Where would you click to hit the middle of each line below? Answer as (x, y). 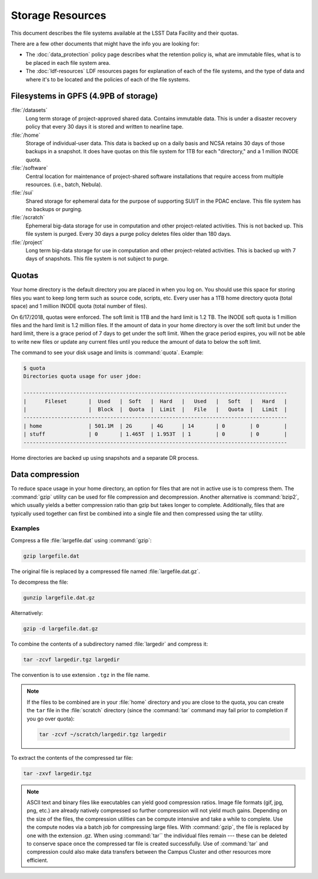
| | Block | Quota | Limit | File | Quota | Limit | (155, 409)
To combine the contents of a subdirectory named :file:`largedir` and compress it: (110, 644)
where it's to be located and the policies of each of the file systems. (108, 79)
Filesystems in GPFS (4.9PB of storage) (85, 96)
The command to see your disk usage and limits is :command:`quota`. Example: (107, 353)
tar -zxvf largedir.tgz (58, 773)
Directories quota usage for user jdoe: (82, 376)
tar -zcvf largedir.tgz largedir (72, 660)
